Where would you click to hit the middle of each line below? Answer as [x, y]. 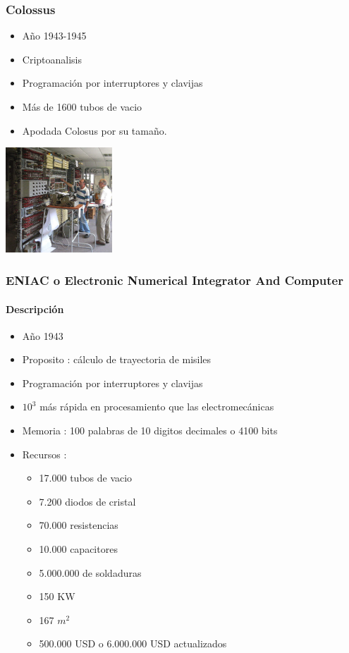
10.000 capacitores [78, 549]
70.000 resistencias [79, 525]
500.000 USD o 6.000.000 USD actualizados [133, 643]
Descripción [35, 309]
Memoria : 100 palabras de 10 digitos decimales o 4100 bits [150, 431]
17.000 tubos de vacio [86, 478]
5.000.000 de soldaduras [90, 572]
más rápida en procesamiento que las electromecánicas [157, 407]
